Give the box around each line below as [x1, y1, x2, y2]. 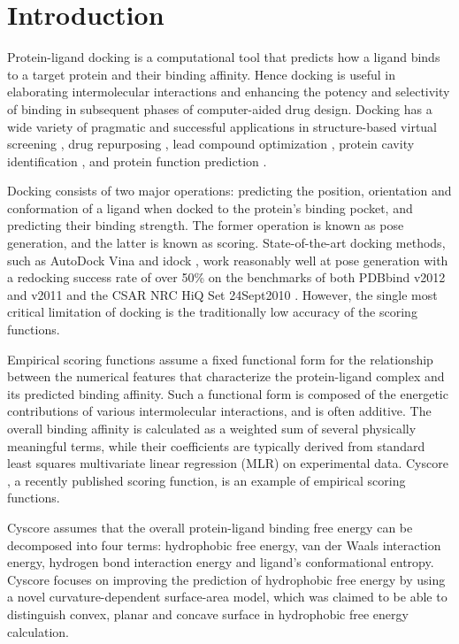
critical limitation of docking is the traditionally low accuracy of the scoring [7, 303, 417, 321]
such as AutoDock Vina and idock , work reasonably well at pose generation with [7, 250, 448, 269]
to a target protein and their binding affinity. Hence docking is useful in [7, 65, 395, 83]
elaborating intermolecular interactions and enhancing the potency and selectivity [7, 82, 450, 101]
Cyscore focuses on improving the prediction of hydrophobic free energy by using [7, 570, 446, 588]
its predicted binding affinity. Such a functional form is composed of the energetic [7, 384, 448, 402]
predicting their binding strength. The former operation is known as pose [7, 216, 404, 234]
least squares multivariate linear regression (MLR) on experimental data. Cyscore [7, 454, 448, 472]
